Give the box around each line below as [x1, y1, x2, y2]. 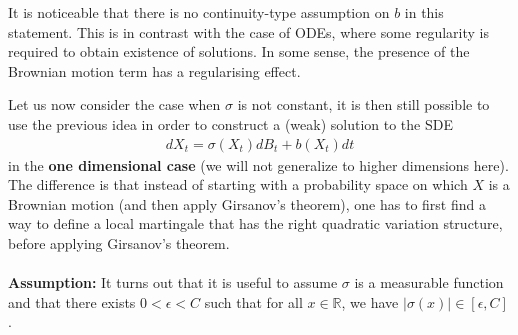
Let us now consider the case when [8, 94, 221, 115]
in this [404, 2, 444, 22]
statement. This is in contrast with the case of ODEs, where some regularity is [8, 21, 489, 42]
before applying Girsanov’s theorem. [8, 232, 230, 253]
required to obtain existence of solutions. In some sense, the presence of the [8, 41, 470, 62]
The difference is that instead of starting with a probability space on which [8, 174, 468, 195]
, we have [341, 291, 399, 312]
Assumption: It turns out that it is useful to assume [8, 272, 338, 293]
